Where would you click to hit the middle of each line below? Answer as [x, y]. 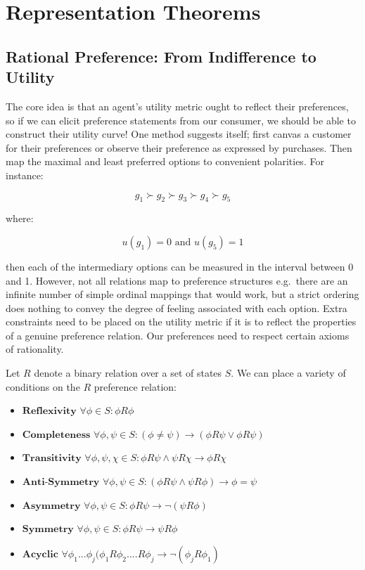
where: [20, 218]
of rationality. [35, 349]
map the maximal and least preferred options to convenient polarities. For [165, 161]
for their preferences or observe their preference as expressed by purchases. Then [179, 147]
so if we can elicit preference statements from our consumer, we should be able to [181, 120]
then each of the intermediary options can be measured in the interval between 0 [180, 266]
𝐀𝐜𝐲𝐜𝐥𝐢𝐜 [40, 554]
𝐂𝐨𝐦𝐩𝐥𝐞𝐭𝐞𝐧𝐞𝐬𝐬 [56, 435]
